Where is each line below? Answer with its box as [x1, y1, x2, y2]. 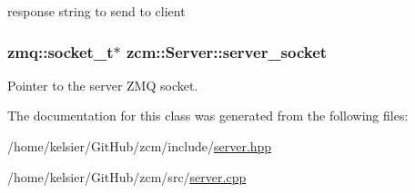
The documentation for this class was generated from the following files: [7, 106, 409, 125]
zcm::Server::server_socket [126, 40, 328, 63]
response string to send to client [7, 2, 186, 20]
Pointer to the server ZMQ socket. [7, 75, 198, 94]
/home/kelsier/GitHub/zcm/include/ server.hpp [7, 137, 272, 155]
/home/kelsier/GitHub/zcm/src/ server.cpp [7, 167, 247, 186]
